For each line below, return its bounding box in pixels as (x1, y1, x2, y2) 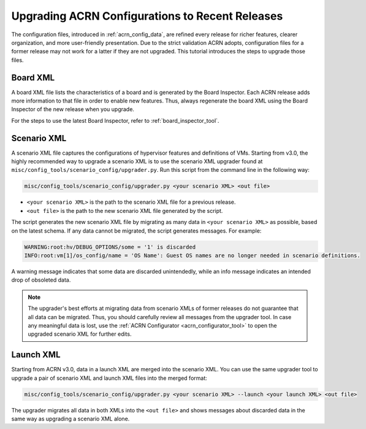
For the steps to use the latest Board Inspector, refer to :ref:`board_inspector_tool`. (11, 117, 219, 124)
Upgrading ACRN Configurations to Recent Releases (11, 9, 283, 23)
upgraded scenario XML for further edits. (28, 330, 132, 338)
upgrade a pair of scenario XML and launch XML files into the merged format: (11, 374, 208, 382)
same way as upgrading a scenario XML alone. (11, 415, 130, 422)
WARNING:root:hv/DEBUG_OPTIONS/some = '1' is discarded (24, 243, 196, 250)
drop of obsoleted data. (11, 276, 71, 284)
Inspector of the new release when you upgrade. (11, 106, 135, 113)
